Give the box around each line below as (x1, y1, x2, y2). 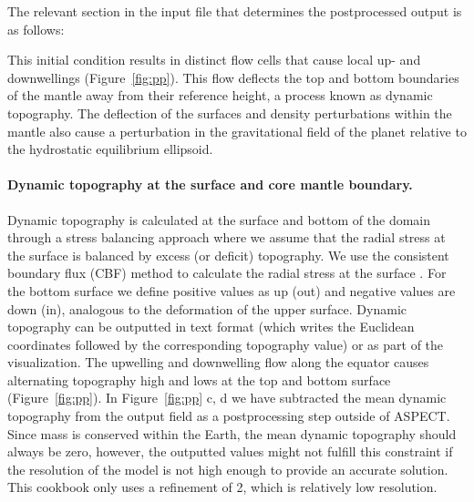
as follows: (7, 19, 65, 38)
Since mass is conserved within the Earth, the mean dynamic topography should (7, 424, 457, 443)
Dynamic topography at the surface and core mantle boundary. (7, 175, 413, 194)
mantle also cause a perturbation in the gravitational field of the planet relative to (7, 121, 467, 140)
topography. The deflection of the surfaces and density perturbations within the (7, 103, 452, 122)
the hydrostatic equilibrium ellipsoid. (7, 139, 213, 159)
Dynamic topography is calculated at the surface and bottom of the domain (7, 210, 431, 229)
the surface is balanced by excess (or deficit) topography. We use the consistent (7, 245, 449, 264)
